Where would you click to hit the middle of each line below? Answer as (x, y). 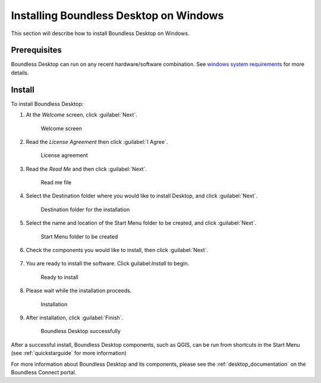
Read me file (56, 183)
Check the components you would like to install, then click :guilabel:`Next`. (117, 250)
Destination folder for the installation (85, 209)
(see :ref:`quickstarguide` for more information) (69, 353)
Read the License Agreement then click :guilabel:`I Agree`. (97, 142)
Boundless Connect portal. (44, 372)
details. (20, 73)
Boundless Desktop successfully (81, 331)
